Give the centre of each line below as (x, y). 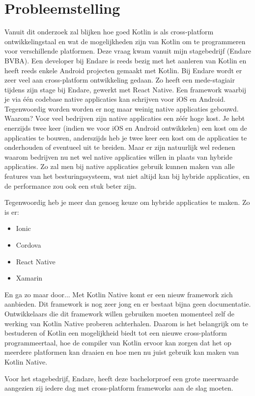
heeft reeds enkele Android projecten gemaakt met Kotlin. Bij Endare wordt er (123, 70)
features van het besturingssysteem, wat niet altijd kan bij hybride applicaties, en (127, 176)
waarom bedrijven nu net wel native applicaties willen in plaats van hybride (118, 156)
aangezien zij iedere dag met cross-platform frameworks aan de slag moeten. (119, 388)
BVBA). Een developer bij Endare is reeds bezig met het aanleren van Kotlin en (126, 60)
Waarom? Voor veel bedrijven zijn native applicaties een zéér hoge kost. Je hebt (125, 118)
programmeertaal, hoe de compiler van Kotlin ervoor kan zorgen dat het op (118, 342)
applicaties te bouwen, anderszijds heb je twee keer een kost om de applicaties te (126, 137)
